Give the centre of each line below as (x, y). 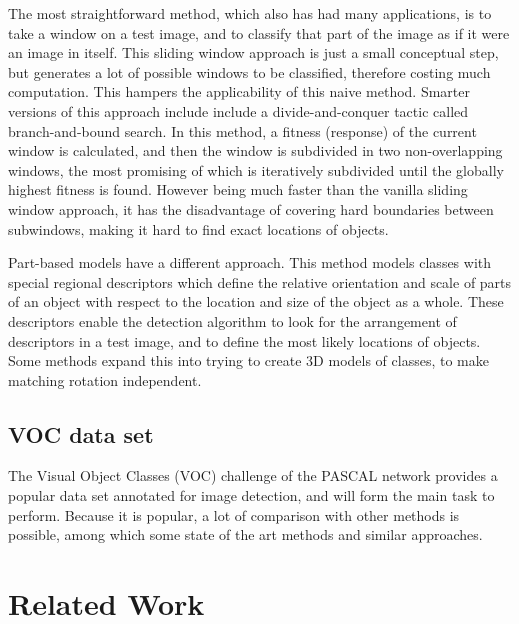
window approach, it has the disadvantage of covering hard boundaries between (251, 208)
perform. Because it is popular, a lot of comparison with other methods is (234, 514)
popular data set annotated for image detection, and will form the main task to (251, 495)
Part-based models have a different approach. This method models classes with (250, 262)
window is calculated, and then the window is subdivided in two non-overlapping (255, 150)
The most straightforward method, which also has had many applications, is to (250, 13)
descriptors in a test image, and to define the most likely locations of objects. (244, 340)
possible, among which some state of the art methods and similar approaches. (245, 534)
